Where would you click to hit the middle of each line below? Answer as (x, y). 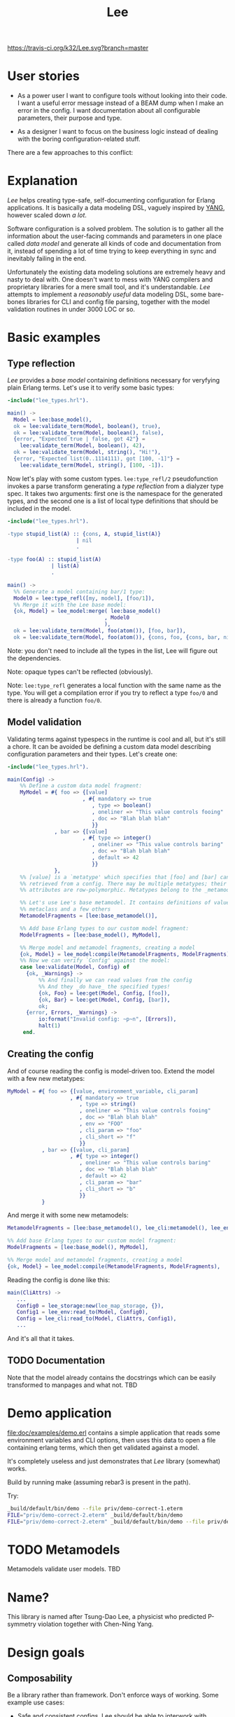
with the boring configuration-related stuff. (79, 139)
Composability (40, 1678)
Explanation (43, 181)
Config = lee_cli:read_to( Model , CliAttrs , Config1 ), (97, 1319)
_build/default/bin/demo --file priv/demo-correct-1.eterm (95, 1508)
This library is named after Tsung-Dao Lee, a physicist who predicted (107, 1617)
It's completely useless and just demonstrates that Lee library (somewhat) (114, 1461)
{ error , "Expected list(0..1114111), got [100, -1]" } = (97, 459)
